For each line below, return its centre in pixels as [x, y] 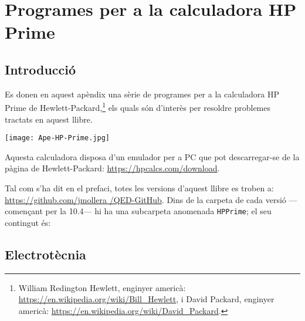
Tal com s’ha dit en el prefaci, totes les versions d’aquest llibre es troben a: [139, 188]
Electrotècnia [45, 254]
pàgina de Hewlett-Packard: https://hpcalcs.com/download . [112, 168]
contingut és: [28, 222]
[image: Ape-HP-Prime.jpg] [57, 138]
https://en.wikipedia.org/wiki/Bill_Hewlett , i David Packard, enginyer [146, 299]
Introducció [40, 69]
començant [24, 211]
